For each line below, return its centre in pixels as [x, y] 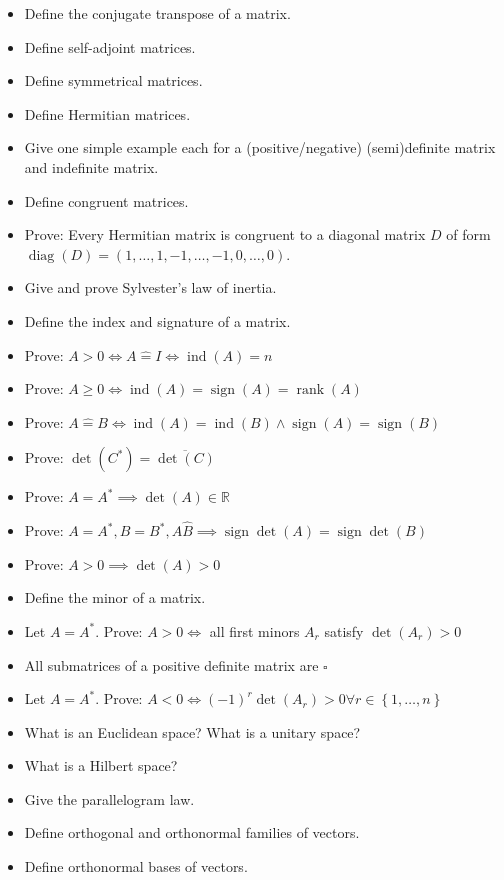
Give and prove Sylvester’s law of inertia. [150, 287]
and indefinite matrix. [91, 166]
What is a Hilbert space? [101, 765]
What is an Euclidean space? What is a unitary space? [192, 731]
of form [468, 234]
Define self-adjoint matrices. [110, 46]
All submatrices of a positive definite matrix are [171, 664]
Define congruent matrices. [106, 200]
